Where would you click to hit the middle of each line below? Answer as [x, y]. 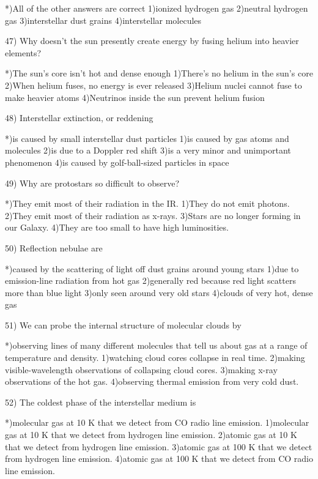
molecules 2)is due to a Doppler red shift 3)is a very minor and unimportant [148, 150]
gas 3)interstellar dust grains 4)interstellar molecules [103, 20]
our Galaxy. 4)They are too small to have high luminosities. [117, 227]
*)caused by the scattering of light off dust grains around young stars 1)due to [152, 268]
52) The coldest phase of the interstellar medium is [101, 402]
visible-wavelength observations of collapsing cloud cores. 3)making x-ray [141, 369]
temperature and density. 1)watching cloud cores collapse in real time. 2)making [155, 358]
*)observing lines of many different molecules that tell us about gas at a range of [156, 345]
